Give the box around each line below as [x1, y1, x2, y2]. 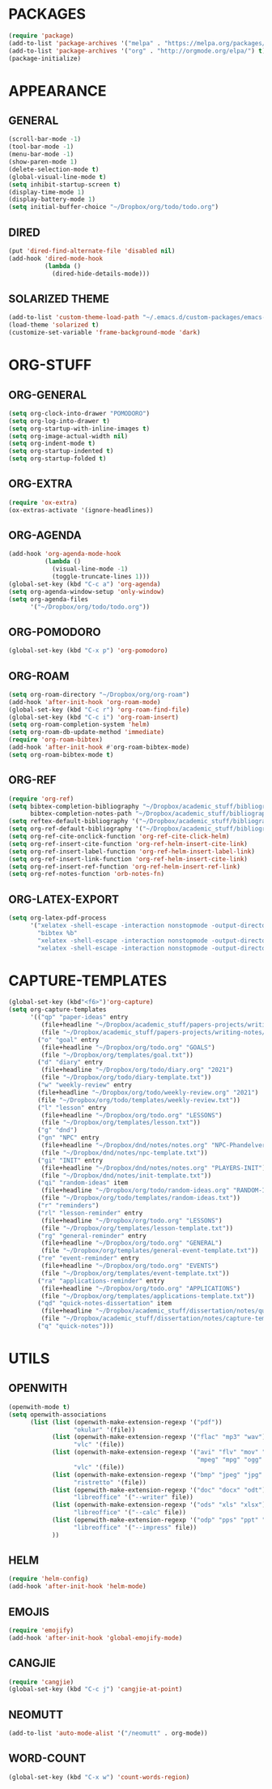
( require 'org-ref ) [8, 795, 74, 803]
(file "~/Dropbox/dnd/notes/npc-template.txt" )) [40, 1148, 208, 1157]
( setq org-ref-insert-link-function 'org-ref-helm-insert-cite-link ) [8, 855, 249, 863]
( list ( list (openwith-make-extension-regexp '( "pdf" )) [29, 1418, 223, 1426]
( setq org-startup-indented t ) [8, 447, 114, 455]
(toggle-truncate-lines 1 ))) [51, 573, 151, 581]
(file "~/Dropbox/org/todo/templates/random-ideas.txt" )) [40, 1194, 241, 1202]
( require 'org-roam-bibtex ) [8, 736, 104, 744]
